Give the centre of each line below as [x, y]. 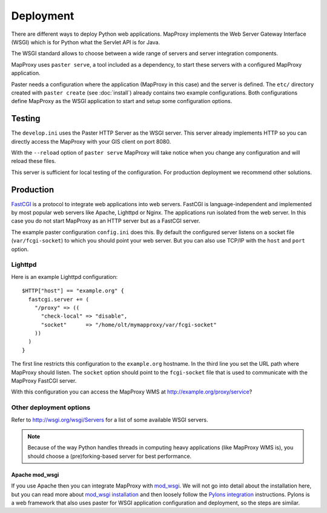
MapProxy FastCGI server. [44, 381]
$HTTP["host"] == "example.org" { [73, 291]
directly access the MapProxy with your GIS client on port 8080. [91, 141]
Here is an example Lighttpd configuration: [64, 277]
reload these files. [34, 161]
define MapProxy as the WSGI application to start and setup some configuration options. [122, 101]
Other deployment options [51, 407]
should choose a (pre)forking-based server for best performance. [110, 456]
